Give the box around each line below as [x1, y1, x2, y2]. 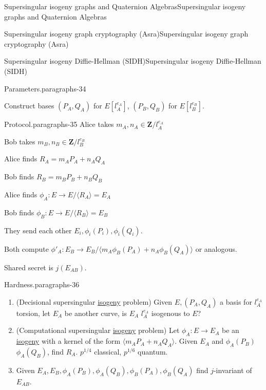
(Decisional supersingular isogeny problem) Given [16, 296, 173, 307]
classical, [94, 346, 122, 357]
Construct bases [4, 100, 54, 111]
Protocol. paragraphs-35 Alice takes [4, 119, 114, 129]
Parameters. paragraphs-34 [4, 83, 86, 94]
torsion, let [16, 307, 51, 318]
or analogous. [195, 243, 237, 254]
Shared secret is [4, 262, 53, 272]
